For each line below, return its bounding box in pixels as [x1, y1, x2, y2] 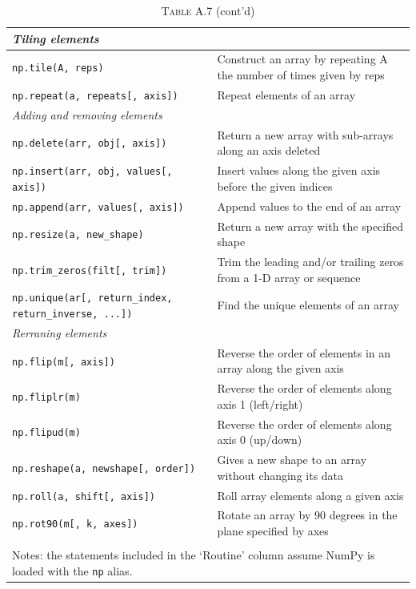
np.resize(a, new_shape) [12, 229, 144, 241]
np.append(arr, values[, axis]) [12, 201, 184, 213]
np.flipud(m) [12, 427, 81, 439]
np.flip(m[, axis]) [12, 356, 115, 368]
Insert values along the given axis [217, 162, 381, 179]
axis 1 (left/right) [217, 395, 303, 412]
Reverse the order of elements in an [217, 344, 391, 361]
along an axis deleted [217, 142, 321, 159]
